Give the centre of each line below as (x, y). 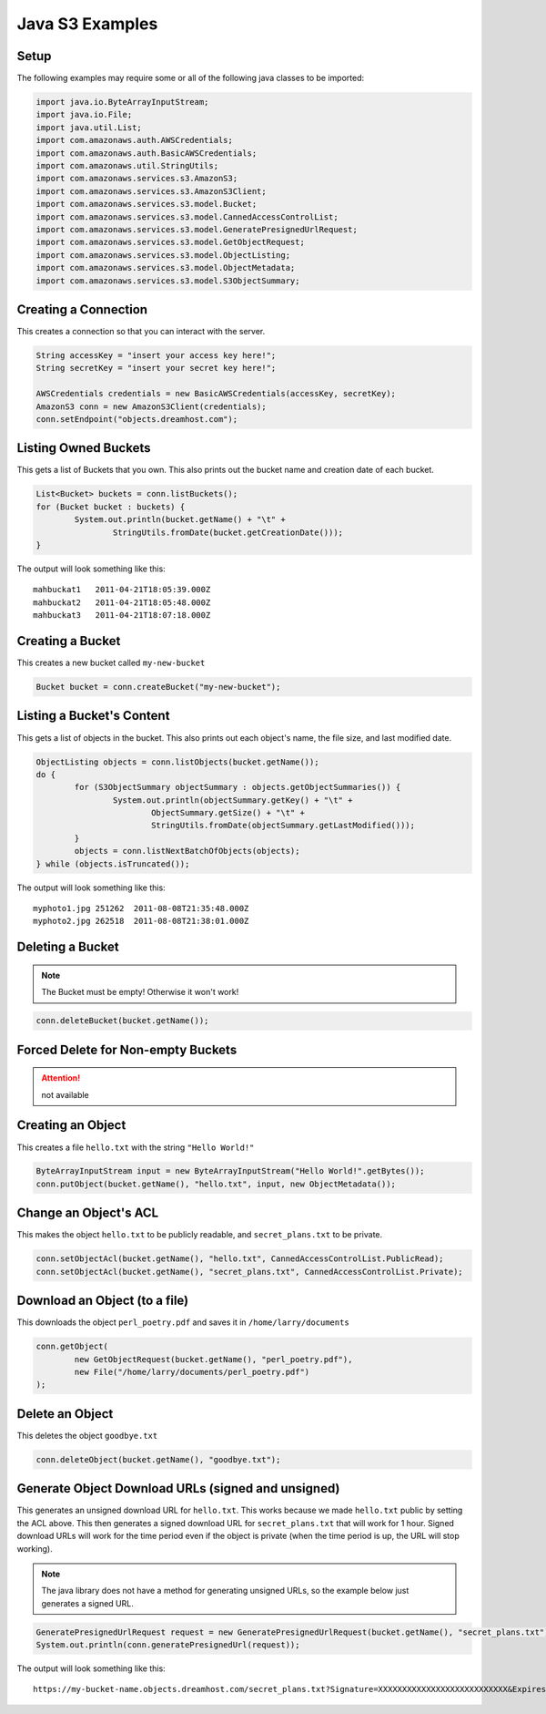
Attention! (61, 1078)
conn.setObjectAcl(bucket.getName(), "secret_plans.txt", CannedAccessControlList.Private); (249, 1272)
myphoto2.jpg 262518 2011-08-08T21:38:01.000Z (141, 921)
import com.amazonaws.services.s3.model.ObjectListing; (163, 255)
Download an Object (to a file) (103, 1301)
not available (66, 1094)
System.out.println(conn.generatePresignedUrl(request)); (168, 1645)
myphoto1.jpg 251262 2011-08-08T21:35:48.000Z (141, 908)
